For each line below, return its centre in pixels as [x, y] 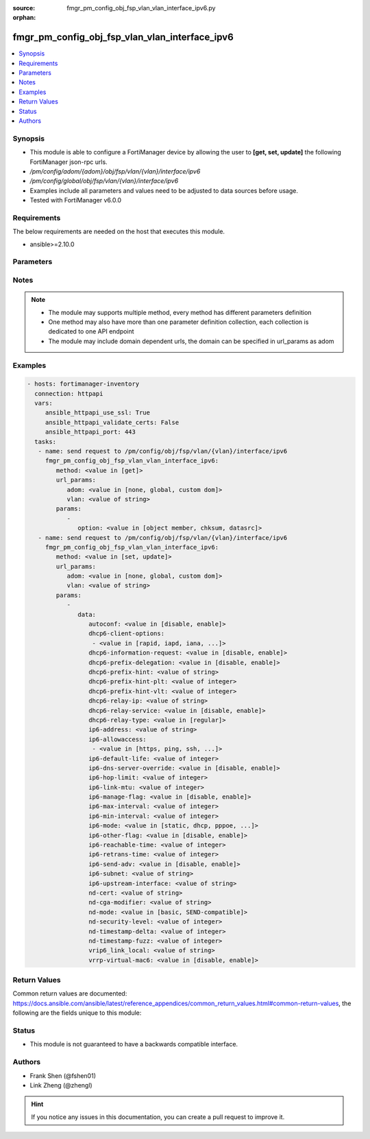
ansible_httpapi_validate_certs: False [112, 422]
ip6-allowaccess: [117, 739]
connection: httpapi [69, 394]
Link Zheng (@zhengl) [61, 1085]
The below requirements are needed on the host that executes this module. [119, 232]
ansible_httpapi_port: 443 [90, 432]
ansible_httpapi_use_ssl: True [98, 413]
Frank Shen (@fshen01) [63, 1076]
